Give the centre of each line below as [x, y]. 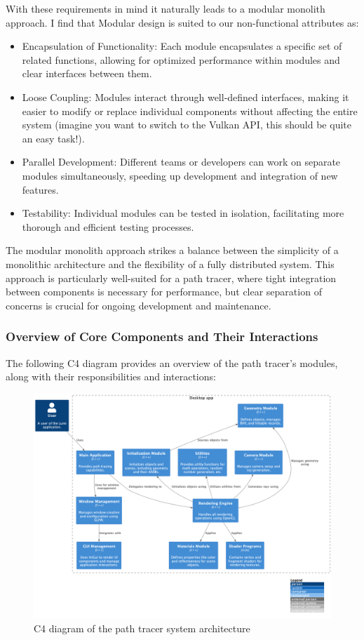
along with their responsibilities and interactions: [111, 376]
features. [40, 189]
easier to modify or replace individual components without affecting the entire [190, 111]
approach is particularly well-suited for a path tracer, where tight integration [171, 278]
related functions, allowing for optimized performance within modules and [181, 59]
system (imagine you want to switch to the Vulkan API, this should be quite [187, 125]
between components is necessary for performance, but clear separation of [164, 292]
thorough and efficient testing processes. [108, 226]
